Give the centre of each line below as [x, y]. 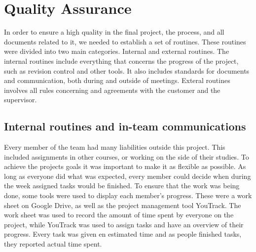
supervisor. [20, 100]
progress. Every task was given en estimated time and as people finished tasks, [123, 234]
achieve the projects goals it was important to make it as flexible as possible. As [125, 166]
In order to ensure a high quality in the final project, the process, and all [114, 32]
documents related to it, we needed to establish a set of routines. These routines [125, 41]
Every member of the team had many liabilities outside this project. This [115, 147]
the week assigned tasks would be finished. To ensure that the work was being [122, 186]
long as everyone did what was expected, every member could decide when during [128, 176]
